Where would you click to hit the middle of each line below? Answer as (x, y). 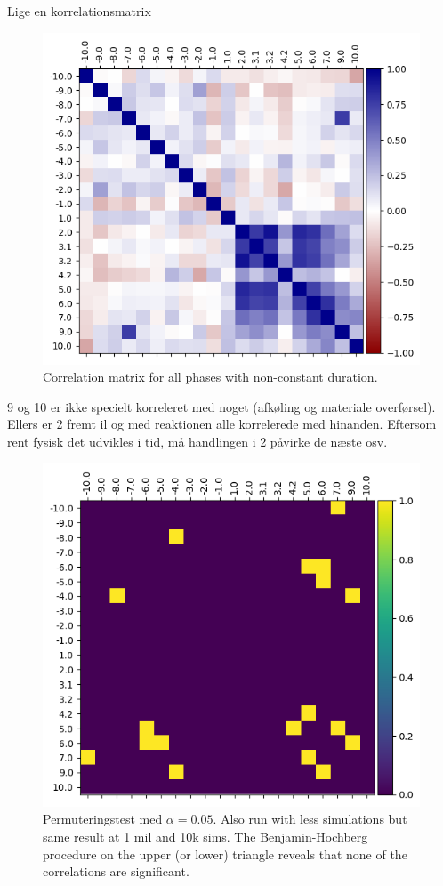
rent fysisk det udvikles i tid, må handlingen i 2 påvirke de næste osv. (197, 441)
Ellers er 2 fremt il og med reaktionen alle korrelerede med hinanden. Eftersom (222, 424)
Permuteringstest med (103, 819)
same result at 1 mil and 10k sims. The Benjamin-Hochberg (205, 837)
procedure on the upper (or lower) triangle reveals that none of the (225, 854)
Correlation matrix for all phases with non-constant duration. (210, 377)
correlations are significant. (116, 871)
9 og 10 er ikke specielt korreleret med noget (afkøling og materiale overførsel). (221, 406)
